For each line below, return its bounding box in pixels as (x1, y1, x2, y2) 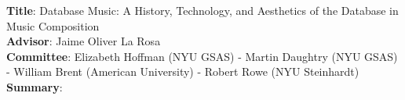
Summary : (6, 78, 63, 95)
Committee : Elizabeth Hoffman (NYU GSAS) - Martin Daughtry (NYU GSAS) (6, 48, 398, 64)
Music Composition (6, 17, 100, 34)
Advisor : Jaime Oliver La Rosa (6, 33, 161, 49)
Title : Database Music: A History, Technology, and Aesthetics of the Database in (6, 2, 399, 18)
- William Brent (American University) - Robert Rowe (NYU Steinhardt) (6, 63, 359, 80)
